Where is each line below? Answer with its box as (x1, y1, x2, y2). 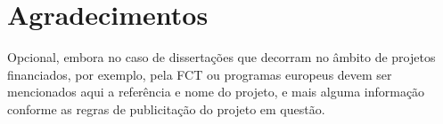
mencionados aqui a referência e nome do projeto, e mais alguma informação (7, 82, 425, 101)
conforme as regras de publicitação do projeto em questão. (7, 99, 325, 118)
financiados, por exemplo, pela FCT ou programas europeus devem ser (7, 65, 392, 83)
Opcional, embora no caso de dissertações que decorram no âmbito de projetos (7, 48, 436, 66)
